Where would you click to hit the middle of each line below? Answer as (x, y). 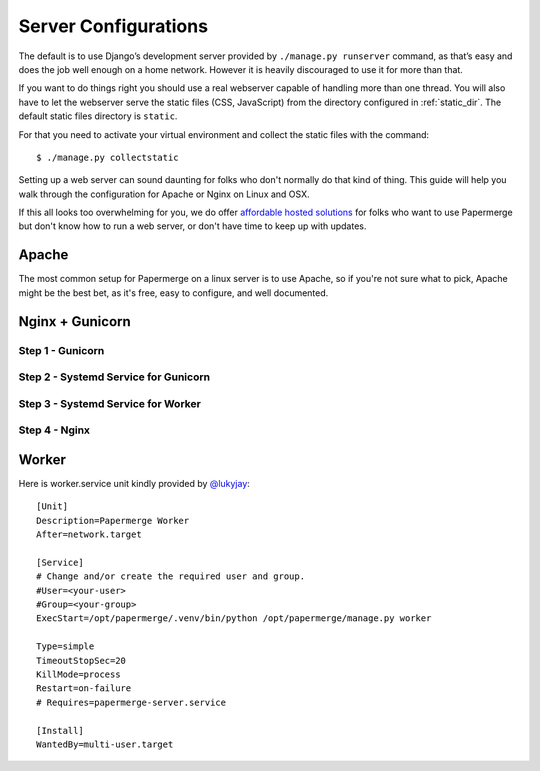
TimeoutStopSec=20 (81, 660)
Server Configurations (113, 26)
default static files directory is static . (98, 116)
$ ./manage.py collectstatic (107, 157)
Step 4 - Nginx (54, 430)
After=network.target (89, 534)
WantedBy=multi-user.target (105, 744)
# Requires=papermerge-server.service (131, 702)
